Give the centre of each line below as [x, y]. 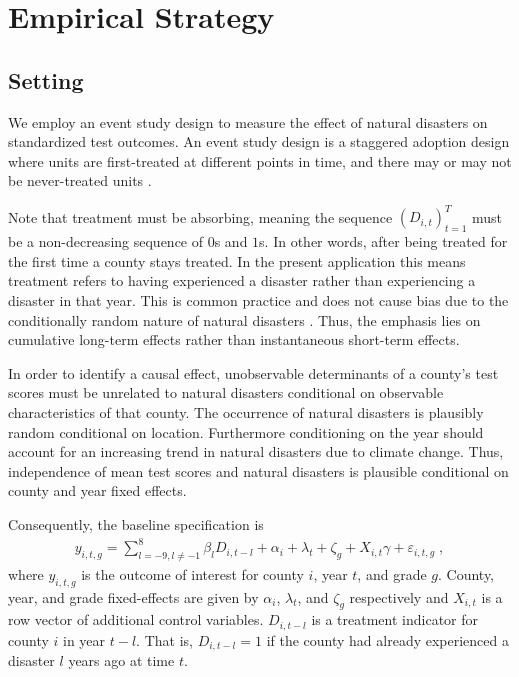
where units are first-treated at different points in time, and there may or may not [260, 160]
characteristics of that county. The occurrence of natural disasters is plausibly [246, 412]
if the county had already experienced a [387, 639]
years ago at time [121, 660]
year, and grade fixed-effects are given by [133, 596]
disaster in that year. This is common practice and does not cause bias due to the [258, 300]
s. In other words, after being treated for [383, 241]
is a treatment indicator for [395, 619]
